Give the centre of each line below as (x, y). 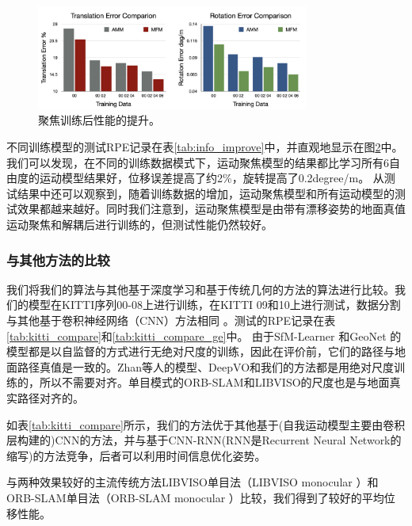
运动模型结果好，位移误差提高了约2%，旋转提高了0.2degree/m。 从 (212, 178)
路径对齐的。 (50, 397)
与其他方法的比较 (58, 259)
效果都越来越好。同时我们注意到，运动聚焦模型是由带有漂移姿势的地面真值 (211, 209)
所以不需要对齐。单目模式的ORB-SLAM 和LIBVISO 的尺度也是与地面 (214, 382)
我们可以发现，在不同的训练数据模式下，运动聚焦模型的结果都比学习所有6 (198, 162)
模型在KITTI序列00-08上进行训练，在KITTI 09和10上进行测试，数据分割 (214, 305)
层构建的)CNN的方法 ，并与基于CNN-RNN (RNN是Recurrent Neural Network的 (204, 440)
